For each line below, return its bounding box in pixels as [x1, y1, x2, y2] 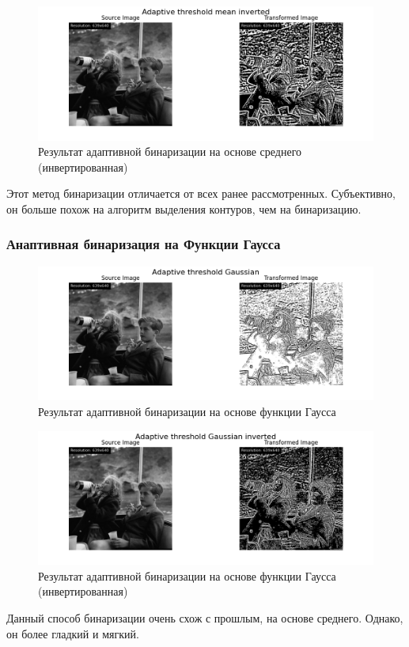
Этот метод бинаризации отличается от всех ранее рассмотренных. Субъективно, [6, 185, 396, 202]
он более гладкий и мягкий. [6, 625, 139, 641]
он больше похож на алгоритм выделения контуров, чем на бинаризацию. [6, 200, 362, 217]
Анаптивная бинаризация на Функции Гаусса [6, 234, 281, 254]
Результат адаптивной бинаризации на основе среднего [38, 143, 302, 160]
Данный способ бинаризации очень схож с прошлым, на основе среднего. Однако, [6, 609, 403, 626]
